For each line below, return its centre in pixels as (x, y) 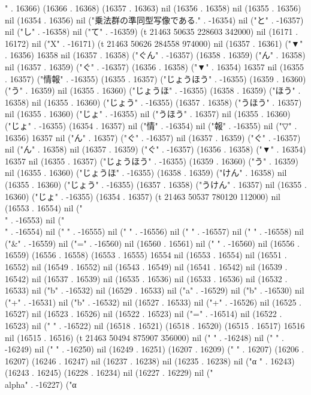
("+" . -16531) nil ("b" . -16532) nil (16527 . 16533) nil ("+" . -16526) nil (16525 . (153, 302)
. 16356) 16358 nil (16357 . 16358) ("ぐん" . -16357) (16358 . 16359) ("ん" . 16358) (155, 55)
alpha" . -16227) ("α (41, 384)
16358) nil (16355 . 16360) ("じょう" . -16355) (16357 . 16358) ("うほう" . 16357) (153, 102)
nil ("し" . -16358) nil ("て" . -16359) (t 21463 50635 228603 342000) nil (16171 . (152, 32)
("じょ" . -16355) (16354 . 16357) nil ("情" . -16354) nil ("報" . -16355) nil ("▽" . (151, 125)
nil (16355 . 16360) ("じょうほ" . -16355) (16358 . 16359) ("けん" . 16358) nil (146, 173)
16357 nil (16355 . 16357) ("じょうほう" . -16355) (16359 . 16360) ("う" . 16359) (152, 161)
